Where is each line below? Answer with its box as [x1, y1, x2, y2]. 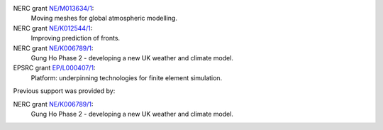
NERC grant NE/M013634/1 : [13, 4, 94, 12]
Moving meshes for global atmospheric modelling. [30, 14, 177, 23]
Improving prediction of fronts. [30, 34, 121, 43]
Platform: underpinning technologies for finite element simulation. [30, 73, 223, 82]
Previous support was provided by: [13, 87, 116, 95]
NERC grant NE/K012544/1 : [13, 23, 93, 32]
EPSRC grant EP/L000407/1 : [13, 64, 96, 72]
